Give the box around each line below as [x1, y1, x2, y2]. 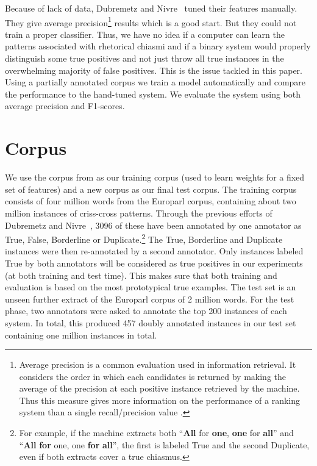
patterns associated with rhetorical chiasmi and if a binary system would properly [5, 40, 311, 52]
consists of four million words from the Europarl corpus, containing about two [5, 195, 296, 207]
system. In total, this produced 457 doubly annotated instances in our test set [5, 316, 296, 329]
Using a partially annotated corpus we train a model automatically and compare [5, 76, 306, 88]
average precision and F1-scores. [5, 99, 125, 112]
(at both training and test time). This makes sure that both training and [5, 268, 277, 281]
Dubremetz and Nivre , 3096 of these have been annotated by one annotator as [5, 218, 302, 231]
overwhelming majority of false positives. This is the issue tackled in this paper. [5, 63, 302, 76]
